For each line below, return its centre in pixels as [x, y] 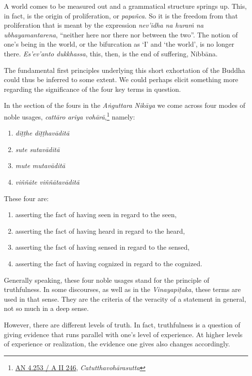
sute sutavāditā [38, 149]
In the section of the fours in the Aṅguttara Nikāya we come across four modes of [125, 105]
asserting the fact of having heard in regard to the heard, [100, 231]
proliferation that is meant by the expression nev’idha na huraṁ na [104, 25]
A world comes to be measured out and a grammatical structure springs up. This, [126, 6]
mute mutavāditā [40, 165]
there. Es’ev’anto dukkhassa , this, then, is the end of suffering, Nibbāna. [111, 53]
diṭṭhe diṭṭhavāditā [42, 133]
